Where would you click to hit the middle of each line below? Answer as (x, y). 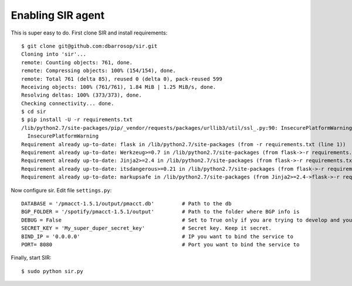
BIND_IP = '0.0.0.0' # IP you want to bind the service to (157, 236)
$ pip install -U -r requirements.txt (77, 120)
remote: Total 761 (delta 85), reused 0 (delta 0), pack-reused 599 (122, 79)
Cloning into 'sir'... (54, 54)
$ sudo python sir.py (52, 271)
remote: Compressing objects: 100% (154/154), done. (99, 71)
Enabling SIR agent (58, 15)
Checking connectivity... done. (68, 103)
